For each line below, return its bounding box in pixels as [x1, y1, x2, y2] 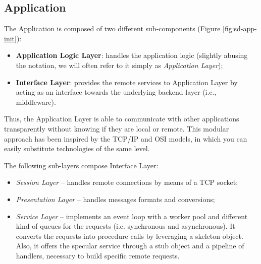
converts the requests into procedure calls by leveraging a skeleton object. [16, 230, 243, 241]
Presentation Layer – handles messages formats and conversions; [16, 193, 215, 204]
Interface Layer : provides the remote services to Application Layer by [16, 77, 238, 87]
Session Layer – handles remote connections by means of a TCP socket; [16, 177, 238, 187]
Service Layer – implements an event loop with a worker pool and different [16, 211, 248, 221]
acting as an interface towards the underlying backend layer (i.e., [16, 87, 217, 97]
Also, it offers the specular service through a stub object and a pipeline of [16, 240, 244, 251]
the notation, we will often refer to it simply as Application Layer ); [16, 59, 223, 70]
